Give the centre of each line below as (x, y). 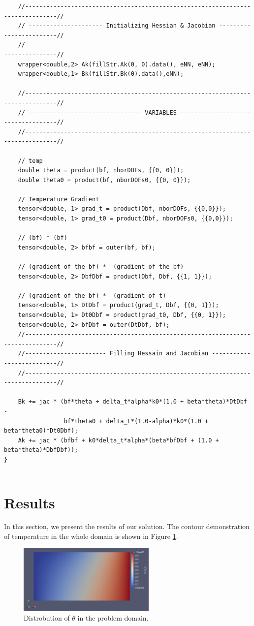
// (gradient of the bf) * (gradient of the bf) (101, 267)
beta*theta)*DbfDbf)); (41, 450)
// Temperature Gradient (59, 199)
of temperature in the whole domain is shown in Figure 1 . (91, 536)
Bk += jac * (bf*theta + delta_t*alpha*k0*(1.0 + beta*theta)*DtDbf (132, 402)
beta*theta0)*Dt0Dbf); (41, 431)
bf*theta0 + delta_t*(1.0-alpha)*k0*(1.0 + (136, 421)
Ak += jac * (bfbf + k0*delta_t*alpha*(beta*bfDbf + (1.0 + (118, 440)
